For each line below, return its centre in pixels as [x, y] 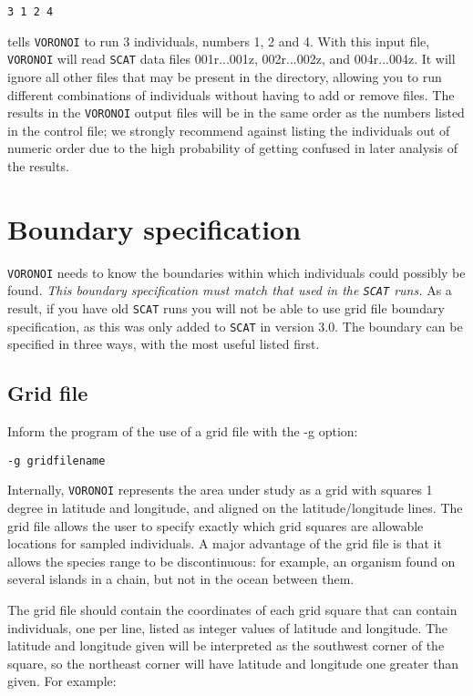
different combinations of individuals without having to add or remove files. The [231, 94]
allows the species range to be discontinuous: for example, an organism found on [231, 561]
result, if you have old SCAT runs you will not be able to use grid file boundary [226, 308]
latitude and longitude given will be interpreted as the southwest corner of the [226, 645]
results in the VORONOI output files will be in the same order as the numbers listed [236, 113]
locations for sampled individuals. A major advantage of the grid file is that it [225, 543]
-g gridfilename [57, 461]
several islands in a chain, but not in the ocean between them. [181, 579]
